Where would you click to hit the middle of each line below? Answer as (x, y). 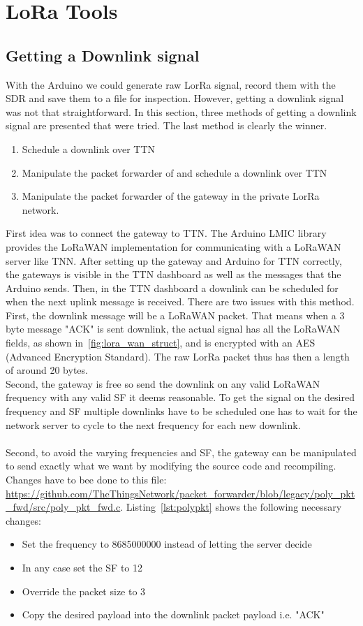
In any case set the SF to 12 (82, 567)
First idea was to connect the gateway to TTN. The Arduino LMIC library (166, 233)
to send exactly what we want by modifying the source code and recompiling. (171, 466)
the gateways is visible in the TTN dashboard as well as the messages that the (173, 274)
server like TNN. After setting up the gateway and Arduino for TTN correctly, (174, 260)
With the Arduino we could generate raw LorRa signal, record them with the (171, 84)
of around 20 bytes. (47, 370)
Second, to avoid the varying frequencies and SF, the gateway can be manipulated (181, 452)
